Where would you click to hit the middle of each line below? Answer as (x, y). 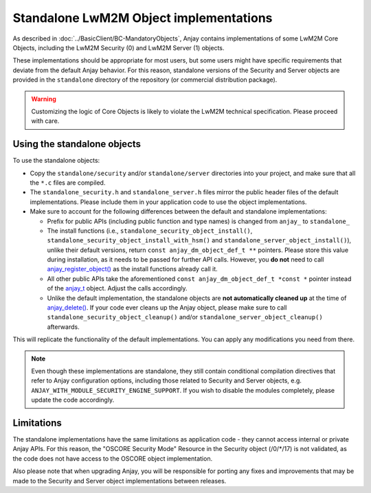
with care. (45, 121)
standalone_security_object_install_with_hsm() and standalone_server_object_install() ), (199, 240)
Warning (44, 99)
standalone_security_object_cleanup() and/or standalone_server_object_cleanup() (185, 317)
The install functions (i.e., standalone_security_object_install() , (150, 231)
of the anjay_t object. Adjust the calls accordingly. (117, 288)
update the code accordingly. (73, 400)
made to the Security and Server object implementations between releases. (120, 481)
